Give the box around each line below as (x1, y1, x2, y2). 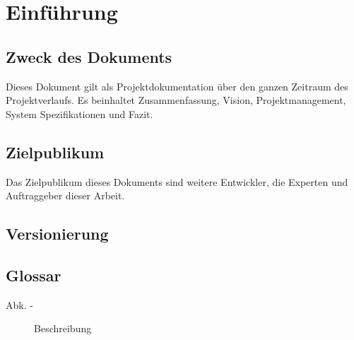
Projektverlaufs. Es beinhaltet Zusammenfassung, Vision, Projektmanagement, (6, 93, 346, 107)
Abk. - (6, 297, 33, 312)
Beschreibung (34, 321, 92, 336)
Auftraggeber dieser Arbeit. (6, 188, 125, 203)
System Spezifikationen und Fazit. (6, 106, 153, 121)
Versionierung (6, 223, 109, 245)
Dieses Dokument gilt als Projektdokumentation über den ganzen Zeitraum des (6, 78, 348, 93)
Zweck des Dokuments (6, 45, 172, 67)
